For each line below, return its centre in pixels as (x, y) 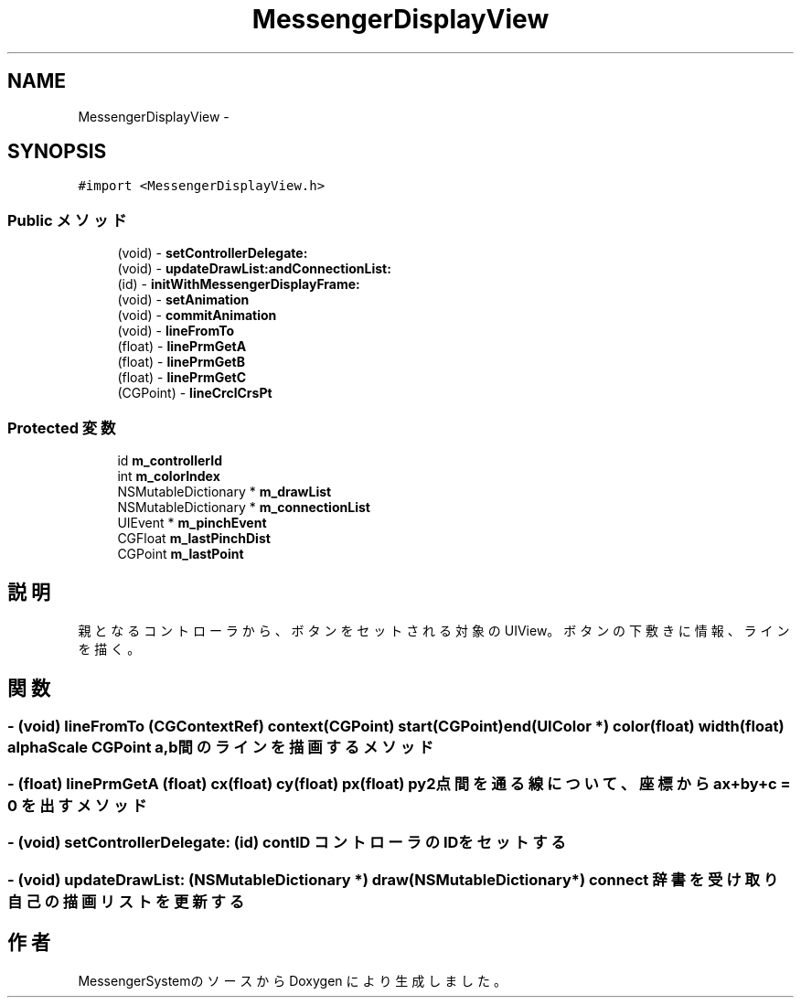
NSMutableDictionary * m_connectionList (244, 507)
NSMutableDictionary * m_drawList (224, 491)
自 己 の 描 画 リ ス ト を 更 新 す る (126, 901)
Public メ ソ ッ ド (67, 220)
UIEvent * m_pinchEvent (192, 522)
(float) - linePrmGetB (182, 362)
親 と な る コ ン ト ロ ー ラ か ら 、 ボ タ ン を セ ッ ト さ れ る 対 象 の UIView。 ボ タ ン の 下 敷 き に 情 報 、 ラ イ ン (434, 630)
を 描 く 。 (109, 648)
